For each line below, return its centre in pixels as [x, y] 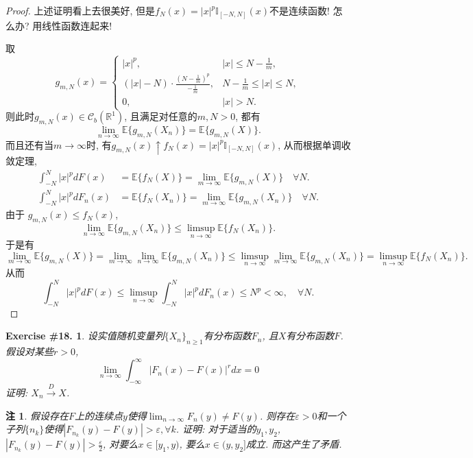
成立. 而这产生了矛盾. [294, 444]
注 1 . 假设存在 [37, 415]
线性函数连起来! [77, 25]
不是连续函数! [300, 10]
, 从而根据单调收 [314, 144]
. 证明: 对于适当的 [216, 429]
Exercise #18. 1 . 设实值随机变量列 [85, 336]
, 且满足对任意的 [161, 116]
